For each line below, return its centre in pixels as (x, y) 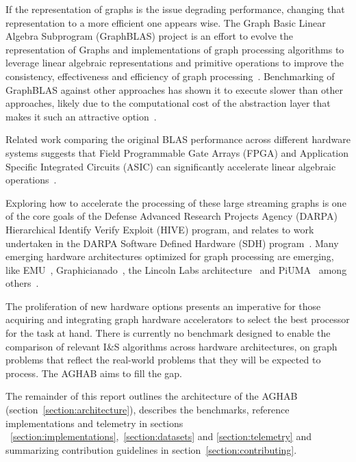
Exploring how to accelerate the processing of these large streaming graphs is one (176, 202)
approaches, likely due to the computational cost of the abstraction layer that (168, 103)
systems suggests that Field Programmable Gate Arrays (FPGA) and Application (177, 152)
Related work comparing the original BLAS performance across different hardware (178, 139)
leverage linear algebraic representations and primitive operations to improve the (175, 63)
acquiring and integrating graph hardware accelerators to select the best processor (178, 319)
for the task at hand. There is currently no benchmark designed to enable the (168, 333)
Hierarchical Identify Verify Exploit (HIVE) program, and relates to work (160, 229)
